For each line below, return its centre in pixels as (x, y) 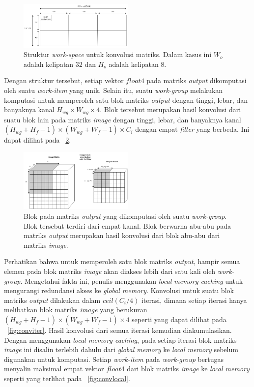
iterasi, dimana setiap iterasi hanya (194, 300)
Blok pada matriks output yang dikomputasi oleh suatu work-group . (125, 216)
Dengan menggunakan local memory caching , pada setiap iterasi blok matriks (120, 340)
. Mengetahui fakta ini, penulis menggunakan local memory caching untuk (132, 281)
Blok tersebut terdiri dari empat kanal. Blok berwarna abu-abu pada (127, 225)
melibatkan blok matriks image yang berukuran (76, 310)
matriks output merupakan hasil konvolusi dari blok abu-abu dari (122, 235)
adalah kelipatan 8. (138, 64)
